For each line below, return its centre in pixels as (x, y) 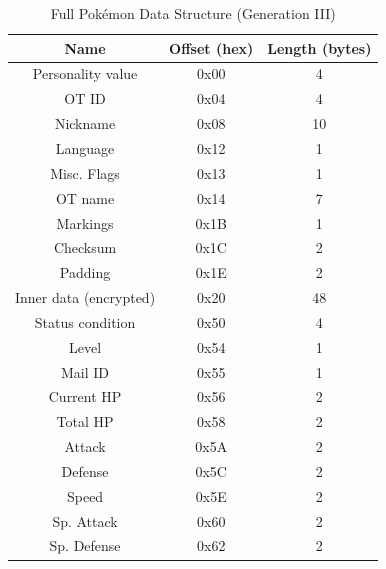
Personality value (85, 73)
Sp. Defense (85, 545)
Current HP (85, 396)
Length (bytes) (319, 47)
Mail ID (85, 371)
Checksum (85, 247)
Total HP (85, 421)
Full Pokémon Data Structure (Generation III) (193, 13)
